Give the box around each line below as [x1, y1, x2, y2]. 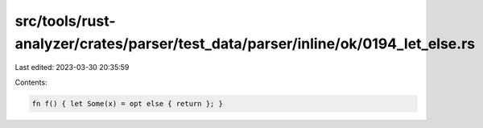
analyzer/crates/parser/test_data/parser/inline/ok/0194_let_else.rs [14, 35, 475, 52]
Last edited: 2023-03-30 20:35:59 [14, 63, 130, 72]
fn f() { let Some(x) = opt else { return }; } [31, 99, 223, 108]
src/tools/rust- [14, 12, 116, 30]
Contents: [14, 77, 47, 87]
